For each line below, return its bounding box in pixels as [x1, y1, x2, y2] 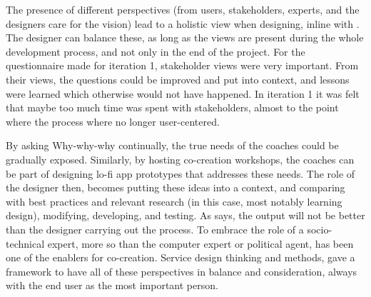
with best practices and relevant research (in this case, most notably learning [6, 193, 342, 208]
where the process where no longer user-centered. [6, 114, 220, 129]
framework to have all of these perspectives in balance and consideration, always [6, 263, 357, 278]
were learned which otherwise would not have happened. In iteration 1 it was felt [6, 86, 360, 101]
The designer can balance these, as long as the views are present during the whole [6, 30, 364, 45]
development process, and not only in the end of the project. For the [6, 44, 305, 59]
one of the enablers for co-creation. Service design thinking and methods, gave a [6, 250, 355, 265]
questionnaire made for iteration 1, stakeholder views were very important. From [6, 58, 359, 73]
